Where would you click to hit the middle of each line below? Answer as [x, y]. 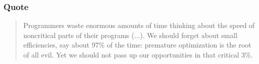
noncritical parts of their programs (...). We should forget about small [130, 35]
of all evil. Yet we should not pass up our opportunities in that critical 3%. [138, 54]
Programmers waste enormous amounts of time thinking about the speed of [139, 25]
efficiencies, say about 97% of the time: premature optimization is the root [137, 45]
